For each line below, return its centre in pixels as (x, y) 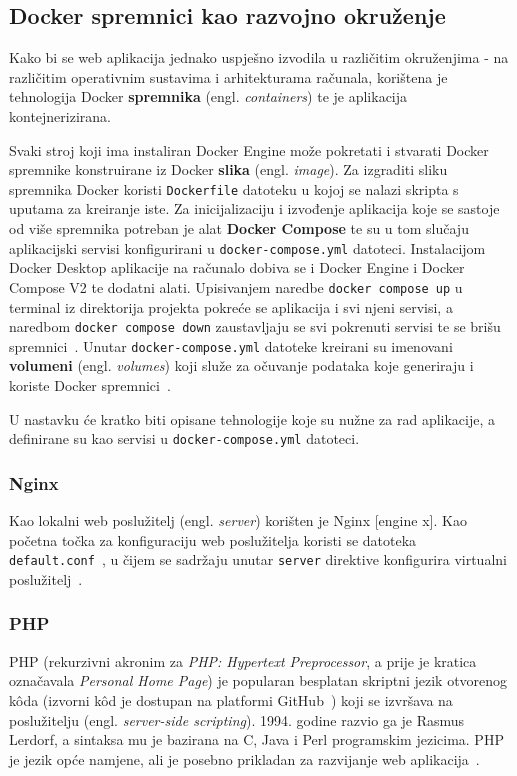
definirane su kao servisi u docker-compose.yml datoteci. (184, 438)
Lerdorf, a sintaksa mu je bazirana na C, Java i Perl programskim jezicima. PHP (256, 739)
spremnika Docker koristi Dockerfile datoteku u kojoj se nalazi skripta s (234, 188)
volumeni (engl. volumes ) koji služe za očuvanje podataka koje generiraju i (241, 365)
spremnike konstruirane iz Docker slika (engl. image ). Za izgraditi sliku (228, 169)
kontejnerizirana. (60, 115)
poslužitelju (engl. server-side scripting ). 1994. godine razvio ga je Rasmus (237, 719)
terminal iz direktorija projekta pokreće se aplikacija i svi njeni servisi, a (231, 306)
